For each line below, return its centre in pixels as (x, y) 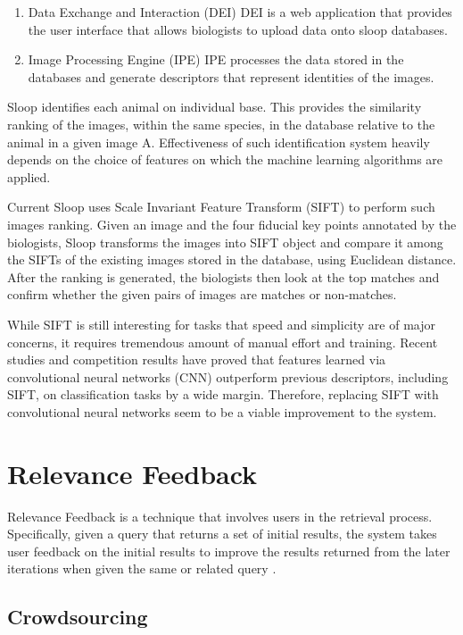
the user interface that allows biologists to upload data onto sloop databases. (238, 29)
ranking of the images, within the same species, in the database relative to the (221, 124)
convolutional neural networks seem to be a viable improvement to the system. (222, 411)
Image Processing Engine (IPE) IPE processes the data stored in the (216, 59)
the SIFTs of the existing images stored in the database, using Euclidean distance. (232, 259)
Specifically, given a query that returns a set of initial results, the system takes (222, 534)
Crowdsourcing (78, 617)
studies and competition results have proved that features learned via (197, 359)
